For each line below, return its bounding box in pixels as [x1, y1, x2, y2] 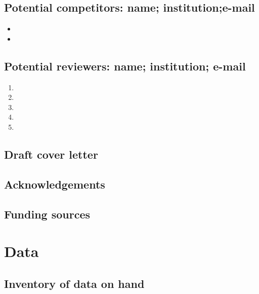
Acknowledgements [4, 176, 105, 192]
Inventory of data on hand [4, 275, 145, 291]
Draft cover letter [4, 146, 98, 162]
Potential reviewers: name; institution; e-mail [4, 58, 246, 73]
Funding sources [4, 206, 90, 222]
